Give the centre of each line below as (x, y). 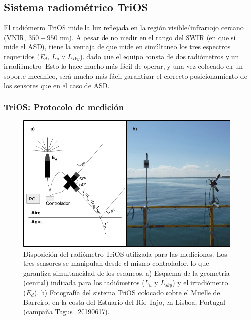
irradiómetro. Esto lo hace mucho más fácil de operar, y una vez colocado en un (123, 66)
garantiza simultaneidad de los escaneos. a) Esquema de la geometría (126, 272)
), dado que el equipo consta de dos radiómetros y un (159, 56)
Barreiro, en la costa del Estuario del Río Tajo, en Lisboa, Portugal (124, 302)
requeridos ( (22, 56)
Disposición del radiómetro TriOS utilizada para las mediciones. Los (125, 253)
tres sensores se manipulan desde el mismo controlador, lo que (116, 263)
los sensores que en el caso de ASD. (57, 85)
